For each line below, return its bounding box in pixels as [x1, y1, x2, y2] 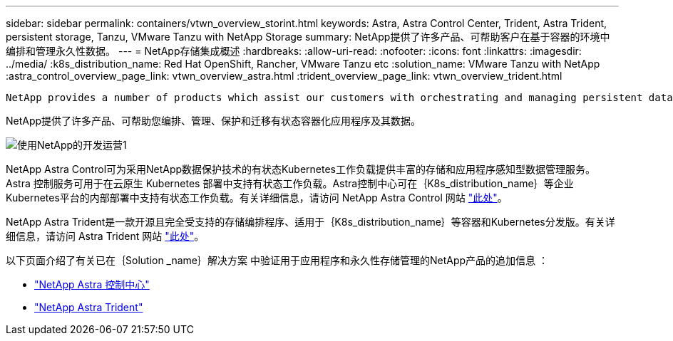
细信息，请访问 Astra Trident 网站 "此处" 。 [6, 230, 205, 242]
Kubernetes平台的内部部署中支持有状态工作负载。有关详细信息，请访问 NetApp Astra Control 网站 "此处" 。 [6, 192, 508, 204]
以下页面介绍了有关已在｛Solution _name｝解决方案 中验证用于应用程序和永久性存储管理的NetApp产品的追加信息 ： [6, 254, 549, 266]
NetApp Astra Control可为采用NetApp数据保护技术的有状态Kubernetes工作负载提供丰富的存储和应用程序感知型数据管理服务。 [6, 163, 595, 175]
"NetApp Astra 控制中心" [34, 278, 150, 290]
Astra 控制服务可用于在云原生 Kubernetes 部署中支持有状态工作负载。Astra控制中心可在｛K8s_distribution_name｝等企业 [6, 177, 574, 189]
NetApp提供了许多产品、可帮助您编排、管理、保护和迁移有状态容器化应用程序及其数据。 [6, 115, 421, 127]
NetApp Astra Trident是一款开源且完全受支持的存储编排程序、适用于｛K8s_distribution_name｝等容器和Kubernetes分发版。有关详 [6, 216, 615, 228]
